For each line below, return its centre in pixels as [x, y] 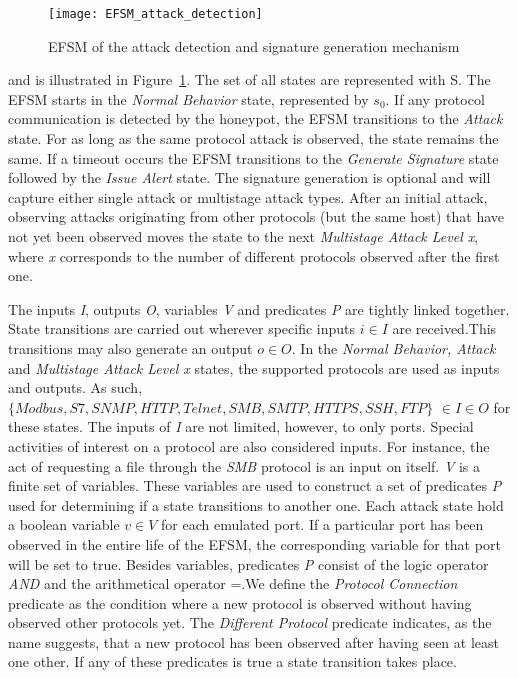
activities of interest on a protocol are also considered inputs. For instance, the [249, 445]
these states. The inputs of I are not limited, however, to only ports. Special [241, 426]
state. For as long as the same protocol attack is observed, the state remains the [253, 138]
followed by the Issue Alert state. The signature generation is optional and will [249, 177]
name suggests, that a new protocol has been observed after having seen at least [253, 641]
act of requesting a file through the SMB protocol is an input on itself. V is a [244, 465]
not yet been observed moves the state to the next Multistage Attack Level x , [243, 236]
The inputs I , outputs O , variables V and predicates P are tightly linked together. [259, 308]
